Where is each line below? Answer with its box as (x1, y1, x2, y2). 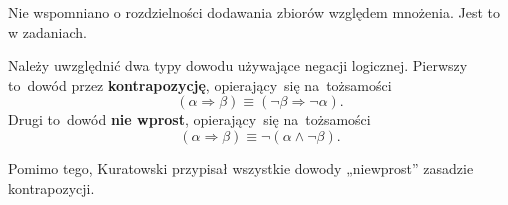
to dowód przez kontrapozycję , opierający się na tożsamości (8, 74, 392, 95)
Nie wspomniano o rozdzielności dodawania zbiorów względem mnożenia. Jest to (8, 2, 501, 22)
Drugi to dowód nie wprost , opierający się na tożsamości (8, 109, 371, 130)
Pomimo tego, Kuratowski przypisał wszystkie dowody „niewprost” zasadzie (8, 157, 474, 178)
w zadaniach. (8, 21, 87, 42)
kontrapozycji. (8, 177, 95, 198)
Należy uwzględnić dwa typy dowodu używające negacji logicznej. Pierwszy (8, 55, 468, 76)
